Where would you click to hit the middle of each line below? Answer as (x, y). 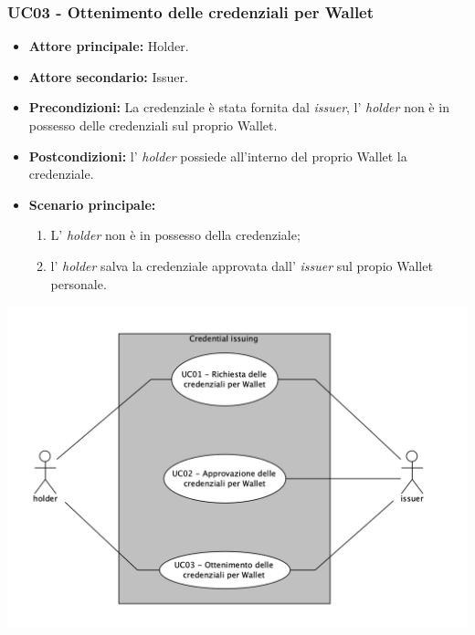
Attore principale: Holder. (109, 46)
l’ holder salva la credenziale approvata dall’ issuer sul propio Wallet (242, 265)
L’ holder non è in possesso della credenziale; (175, 235)
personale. (79, 283)
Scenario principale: (92, 204)
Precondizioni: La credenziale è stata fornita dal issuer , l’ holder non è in (239, 107)
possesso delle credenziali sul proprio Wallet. (153, 125)
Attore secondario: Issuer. (108, 76)
